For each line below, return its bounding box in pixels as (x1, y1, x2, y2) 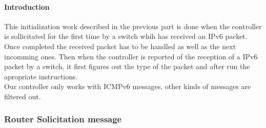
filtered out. (4, 91, 41, 101)
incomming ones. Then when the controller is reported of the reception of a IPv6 (4, 51, 258, 61)
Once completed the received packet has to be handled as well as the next (4, 40, 236, 51)
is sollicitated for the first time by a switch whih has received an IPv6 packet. (4, 31, 248, 41)
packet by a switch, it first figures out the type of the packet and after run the (4, 61, 250, 72)
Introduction (4, 1, 50, 12)
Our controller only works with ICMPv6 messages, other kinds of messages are (4, 81, 251, 92)
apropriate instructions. (4, 71, 78, 81)
